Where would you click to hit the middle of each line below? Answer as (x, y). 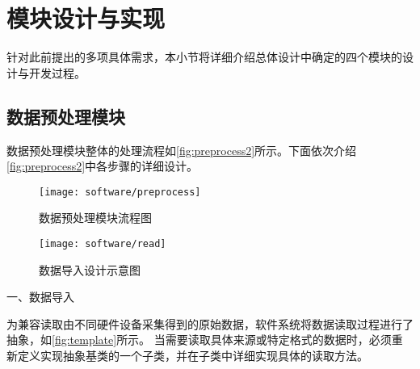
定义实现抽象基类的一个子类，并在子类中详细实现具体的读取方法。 (193, 355)
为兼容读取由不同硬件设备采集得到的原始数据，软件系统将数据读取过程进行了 (210, 323)
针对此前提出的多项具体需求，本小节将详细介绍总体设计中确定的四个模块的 (204, 57)
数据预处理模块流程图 (95, 218)
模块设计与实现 (86, 18)
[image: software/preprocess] (120, 192)
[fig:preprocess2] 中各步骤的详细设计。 (103, 166)
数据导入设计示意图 (90, 269)
